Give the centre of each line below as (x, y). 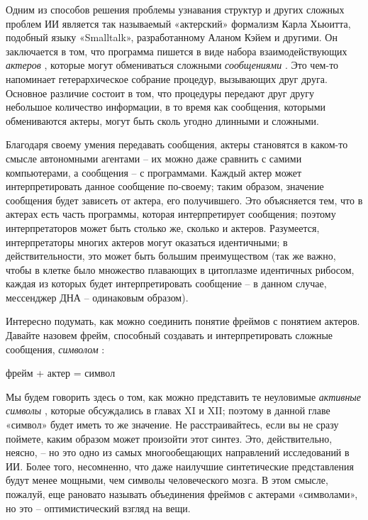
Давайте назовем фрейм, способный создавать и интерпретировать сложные (169, 335)
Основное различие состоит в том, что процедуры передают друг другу (160, 93)
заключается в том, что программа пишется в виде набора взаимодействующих (177, 51)
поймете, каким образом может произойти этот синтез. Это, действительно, (169, 438)
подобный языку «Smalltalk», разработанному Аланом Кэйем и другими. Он (172, 37)
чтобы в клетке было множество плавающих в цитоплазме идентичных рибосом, (180, 269)
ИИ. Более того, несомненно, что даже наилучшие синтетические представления (180, 466)
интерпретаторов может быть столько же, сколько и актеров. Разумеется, (163, 227)
